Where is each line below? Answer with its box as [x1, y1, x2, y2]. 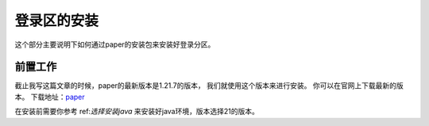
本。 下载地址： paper [14, 92, 85, 101]
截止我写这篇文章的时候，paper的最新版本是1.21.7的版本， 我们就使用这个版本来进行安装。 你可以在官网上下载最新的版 [14, 81, 404, 90]
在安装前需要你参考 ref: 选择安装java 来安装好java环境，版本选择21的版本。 [14, 107, 260, 116]
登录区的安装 [14, 12, 99, 29]
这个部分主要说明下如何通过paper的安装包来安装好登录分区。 [14, 40, 215, 49]
